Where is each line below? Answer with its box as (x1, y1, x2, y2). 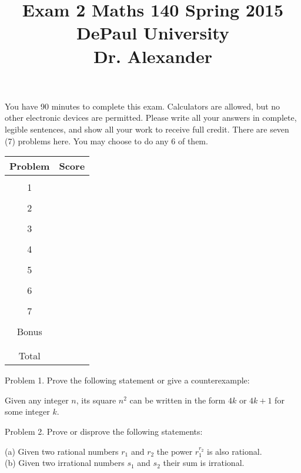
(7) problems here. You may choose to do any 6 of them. (5, 134, 208, 147)
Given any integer (5, 393, 69, 406)
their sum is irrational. (163, 457, 245, 469)
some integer (5, 405, 50, 418)
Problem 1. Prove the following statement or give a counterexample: (5, 374, 250, 386)
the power (156, 445, 193, 457)
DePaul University (76, 21, 229, 45)
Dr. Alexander (93, 44, 213, 68)
